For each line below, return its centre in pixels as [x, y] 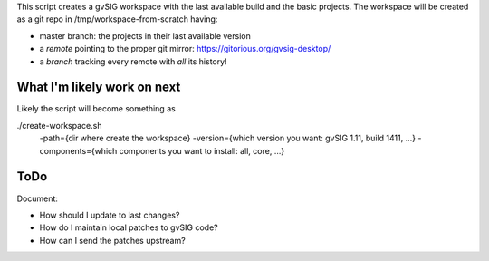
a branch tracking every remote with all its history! [133, 61]
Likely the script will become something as [96, 109]
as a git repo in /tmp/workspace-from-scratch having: [117, 19]
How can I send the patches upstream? [112, 240]
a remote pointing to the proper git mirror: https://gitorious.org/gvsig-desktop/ [185, 49]
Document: [38, 198]
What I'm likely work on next [99, 87]
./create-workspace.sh [59, 125]
